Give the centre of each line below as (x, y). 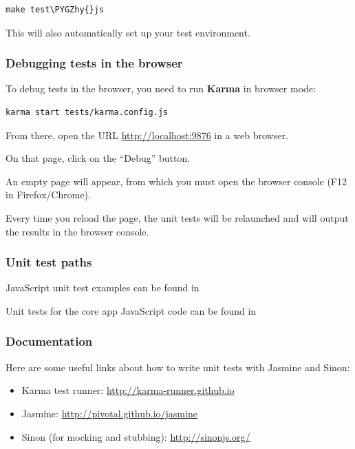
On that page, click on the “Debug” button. (98, 158)
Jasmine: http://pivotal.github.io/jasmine (109, 413)
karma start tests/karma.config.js (87, 112)
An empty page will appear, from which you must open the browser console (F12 (176, 181)
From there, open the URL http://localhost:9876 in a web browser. (147, 135)
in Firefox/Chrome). (48, 195)
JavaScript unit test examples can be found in (103, 288)
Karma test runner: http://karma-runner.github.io (128, 390)
